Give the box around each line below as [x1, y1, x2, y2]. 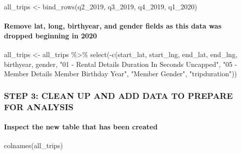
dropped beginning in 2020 [4, 30, 97, 40]
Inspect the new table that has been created [4, 122, 158, 132]
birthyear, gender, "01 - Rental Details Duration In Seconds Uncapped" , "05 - [4, 59, 237, 69]
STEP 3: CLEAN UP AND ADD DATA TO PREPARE [4, 89, 233, 101]
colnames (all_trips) [4, 140, 63, 151]
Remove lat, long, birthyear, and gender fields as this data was [4, 21, 222, 31]
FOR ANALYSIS [4, 100, 73, 113]
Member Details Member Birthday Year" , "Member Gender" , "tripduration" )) [4, 68, 237, 79]
